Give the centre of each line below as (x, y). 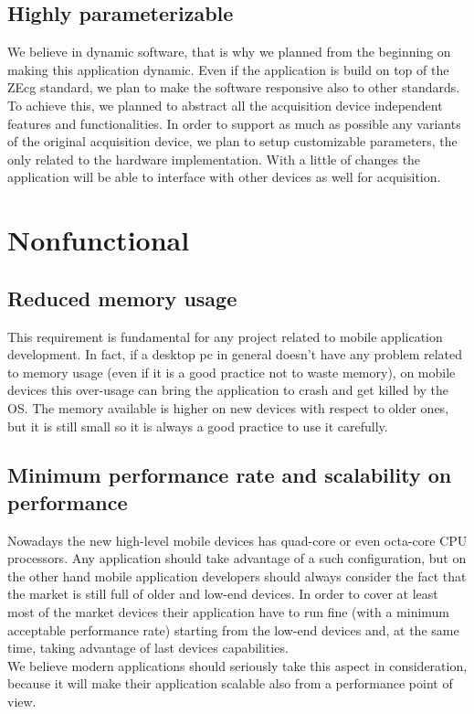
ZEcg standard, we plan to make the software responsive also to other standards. (234, 87)
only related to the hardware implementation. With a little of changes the (214, 159)
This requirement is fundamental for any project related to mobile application (225, 336)
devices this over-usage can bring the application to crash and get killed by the (228, 390)
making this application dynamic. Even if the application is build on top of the (228, 69)
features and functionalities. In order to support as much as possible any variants (234, 123)
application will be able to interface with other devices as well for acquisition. (224, 177)
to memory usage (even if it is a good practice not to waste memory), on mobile (232, 372)
